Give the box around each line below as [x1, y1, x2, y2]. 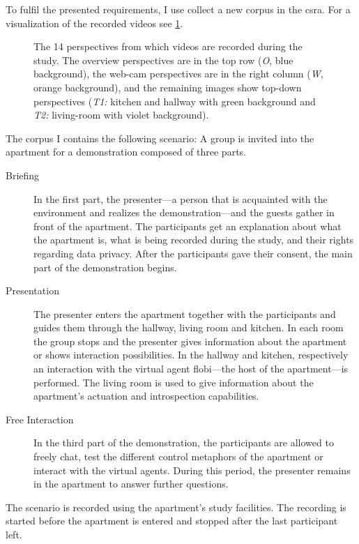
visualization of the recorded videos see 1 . [6, 15, 183, 30]
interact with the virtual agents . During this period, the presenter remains [33, 462, 351, 477]
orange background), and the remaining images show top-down [33, 80, 302, 94]
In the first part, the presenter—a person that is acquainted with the [33, 191, 328, 206]
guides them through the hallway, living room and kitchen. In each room [33, 320, 344, 335]
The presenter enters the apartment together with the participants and [33, 306, 336, 321]
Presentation [6, 283, 59, 298]
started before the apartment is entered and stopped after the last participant [6, 513, 338, 528]
